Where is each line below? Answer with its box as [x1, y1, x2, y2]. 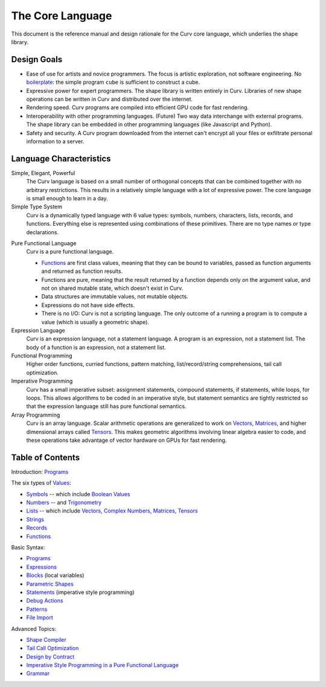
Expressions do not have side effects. [41, 301, 135, 308]
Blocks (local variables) [26, 572, 85, 579]
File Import [26, 614, 54, 621]
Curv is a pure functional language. [26, 248, 114, 255]
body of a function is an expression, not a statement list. [26, 343, 166, 351]
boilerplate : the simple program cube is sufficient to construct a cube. [26, 78, 200, 86]
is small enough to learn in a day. [26, 195, 108, 202]
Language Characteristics [11, 153, 111, 164]
